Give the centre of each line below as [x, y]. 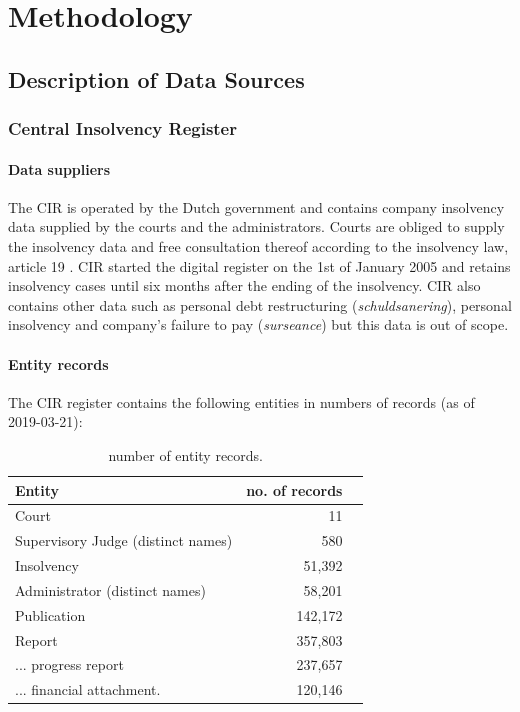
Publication [50, 614]
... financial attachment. [88, 689]
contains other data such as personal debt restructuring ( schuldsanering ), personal [260, 304]
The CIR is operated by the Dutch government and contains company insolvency [256, 206]
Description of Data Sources [156, 78]
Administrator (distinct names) [110, 589]
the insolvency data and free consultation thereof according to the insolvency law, [258, 245]
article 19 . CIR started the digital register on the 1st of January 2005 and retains [259, 265]
